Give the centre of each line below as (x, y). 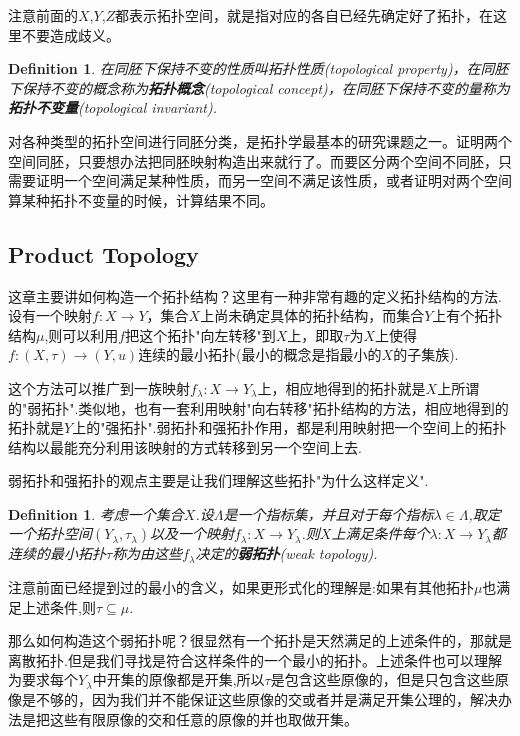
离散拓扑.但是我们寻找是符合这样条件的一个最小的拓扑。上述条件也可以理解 (255, 659)
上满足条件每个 (380, 533)
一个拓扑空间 (50, 533)
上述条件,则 (58, 606)
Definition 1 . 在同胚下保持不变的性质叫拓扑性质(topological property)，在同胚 (258, 68)
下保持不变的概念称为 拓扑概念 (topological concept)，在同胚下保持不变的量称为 (259, 87)
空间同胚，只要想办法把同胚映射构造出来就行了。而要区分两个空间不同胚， (253, 160)
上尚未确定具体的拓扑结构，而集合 (312, 315)
